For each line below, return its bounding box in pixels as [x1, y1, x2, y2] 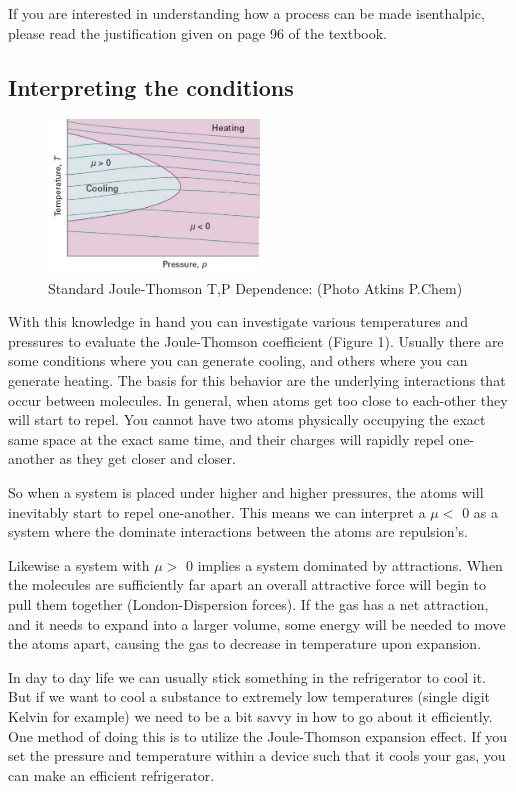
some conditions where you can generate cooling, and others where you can [8, 350, 468, 371]
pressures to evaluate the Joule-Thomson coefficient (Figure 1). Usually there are [8, 330, 504, 351]
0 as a [462, 501, 498, 522]
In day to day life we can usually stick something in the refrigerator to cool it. [8, 666, 486, 687]
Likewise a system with [8, 554, 150, 575]
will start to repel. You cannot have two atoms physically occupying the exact [8, 409, 486, 430]
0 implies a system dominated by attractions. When [185, 554, 503, 575]
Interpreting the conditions [8, 71, 294, 102]
